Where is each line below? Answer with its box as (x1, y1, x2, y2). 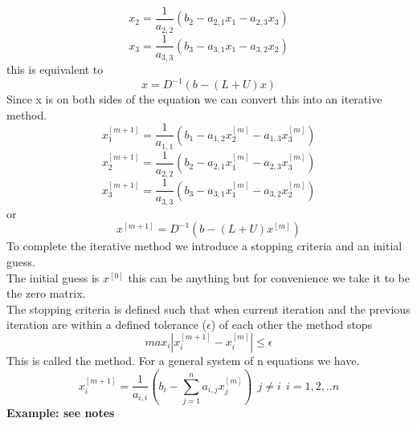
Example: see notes (6, 404, 115, 421)
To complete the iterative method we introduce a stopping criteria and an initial (6, 237, 403, 254)
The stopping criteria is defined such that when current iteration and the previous (6, 300, 411, 317)
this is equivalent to (6, 61, 104, 78)
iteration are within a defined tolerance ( (6, 316, 207, 333)
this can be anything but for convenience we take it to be (128, 269, 410, 286)
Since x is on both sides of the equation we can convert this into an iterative (6, 91, 382, 108)
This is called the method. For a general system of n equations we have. (6, 352, 360, 369)
